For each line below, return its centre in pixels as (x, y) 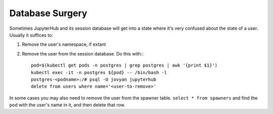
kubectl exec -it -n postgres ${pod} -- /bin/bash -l (99, 72)
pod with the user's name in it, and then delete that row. (67, 105)
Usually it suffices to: (31, 35)
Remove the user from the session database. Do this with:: (83, 53)
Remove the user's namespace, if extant (64, 44)
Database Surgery (48, 13)
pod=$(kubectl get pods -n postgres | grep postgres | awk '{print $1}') (124, 65)
